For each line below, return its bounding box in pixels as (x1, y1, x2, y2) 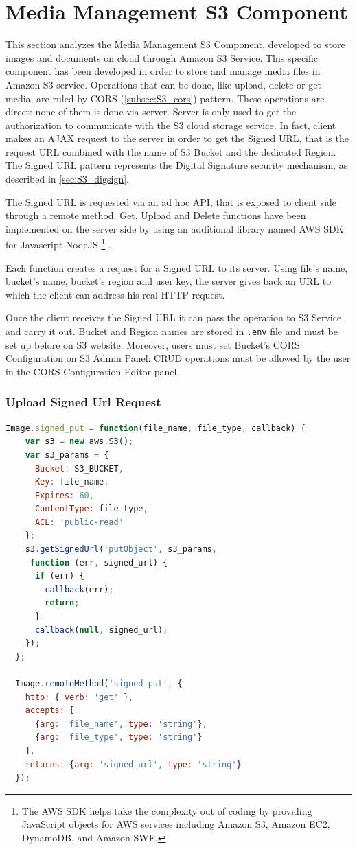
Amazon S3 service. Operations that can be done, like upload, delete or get (5, 77, 321, 91)
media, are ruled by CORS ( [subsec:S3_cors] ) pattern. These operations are (5, 91, 325, 105)
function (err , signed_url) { (30, 557, 168, 568)
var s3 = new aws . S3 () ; (25, 437, 134, 447)
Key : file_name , (34, 477, 109, 487)
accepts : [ (25, 706, 75, 716)
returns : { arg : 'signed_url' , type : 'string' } (25, 759, 242, 769)
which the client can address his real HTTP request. (5, 287, 225, 301)
